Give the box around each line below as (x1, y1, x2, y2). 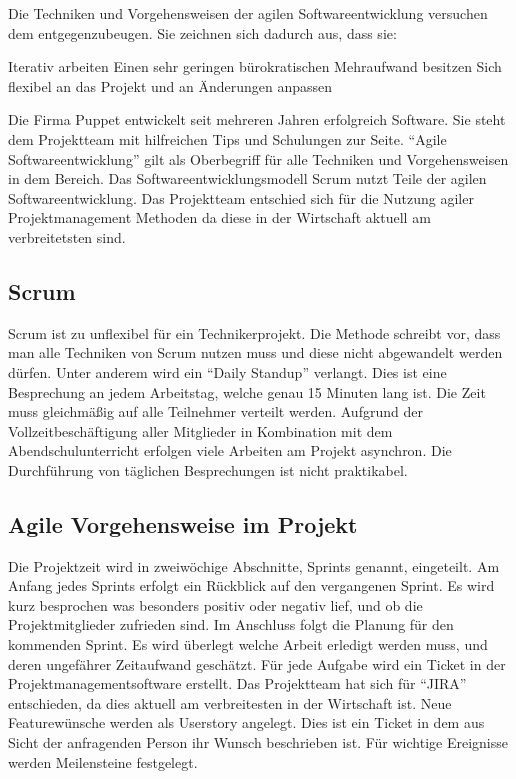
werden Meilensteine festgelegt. (8, 751, 198, 772)
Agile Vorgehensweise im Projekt (8, 508, 358, 539)
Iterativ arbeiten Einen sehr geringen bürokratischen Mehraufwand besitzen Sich (8, 56, 502, 77)
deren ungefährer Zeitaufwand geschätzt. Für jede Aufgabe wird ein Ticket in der (8, 653, 506, 674)
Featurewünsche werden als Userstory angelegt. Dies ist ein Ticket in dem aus (8, 712, 485, 733)
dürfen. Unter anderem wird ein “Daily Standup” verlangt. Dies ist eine (8, 361, 447, 382)
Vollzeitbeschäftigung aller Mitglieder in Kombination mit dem (8, 420, 393, 441)
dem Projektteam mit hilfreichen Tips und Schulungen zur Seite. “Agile (8, 128, 447, 149)
